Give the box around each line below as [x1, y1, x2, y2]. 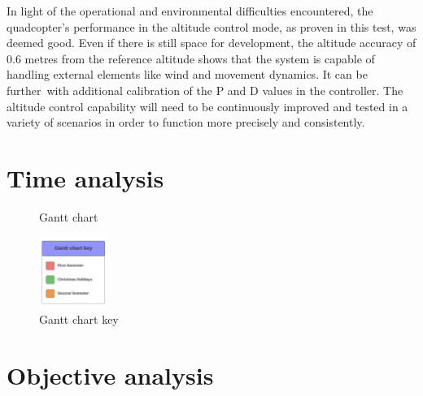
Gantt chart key [39, 310, 119, 327]
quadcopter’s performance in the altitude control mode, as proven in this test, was [7, 18, 416, 35]
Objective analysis [7, 358, 214, 391]
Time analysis [7, 161, 164, 194]
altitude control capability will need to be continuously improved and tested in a [7, 97, 408, 114]
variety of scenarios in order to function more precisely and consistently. [7, 114, 365, 131]
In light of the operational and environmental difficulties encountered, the [7, 2, 373, 19]
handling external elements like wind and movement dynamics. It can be [7, 66, 368, 83]
